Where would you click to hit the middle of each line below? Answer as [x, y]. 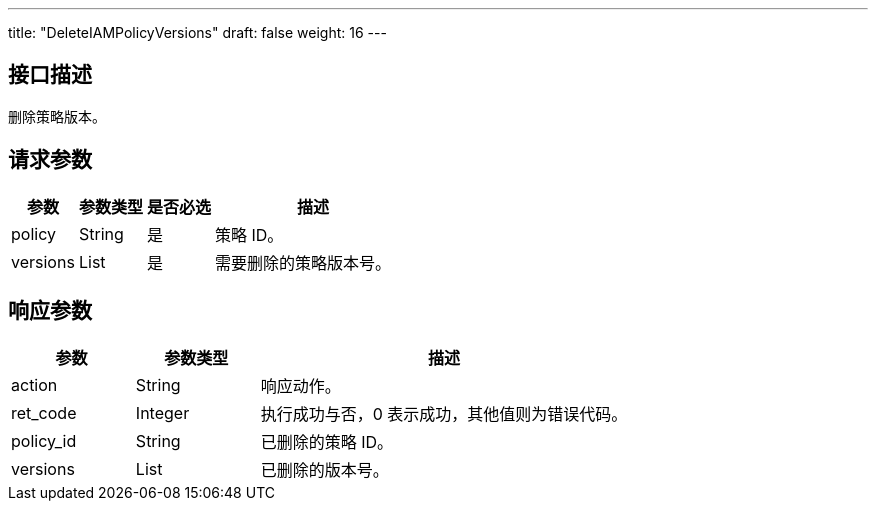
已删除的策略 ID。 [327, 441]
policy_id [44, 440]
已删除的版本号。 [324, 469]
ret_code [44, 412]
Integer [162, 412]
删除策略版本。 [57, 116]
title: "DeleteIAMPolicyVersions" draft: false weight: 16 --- [197, 32]
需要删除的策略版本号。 [303, 262]
